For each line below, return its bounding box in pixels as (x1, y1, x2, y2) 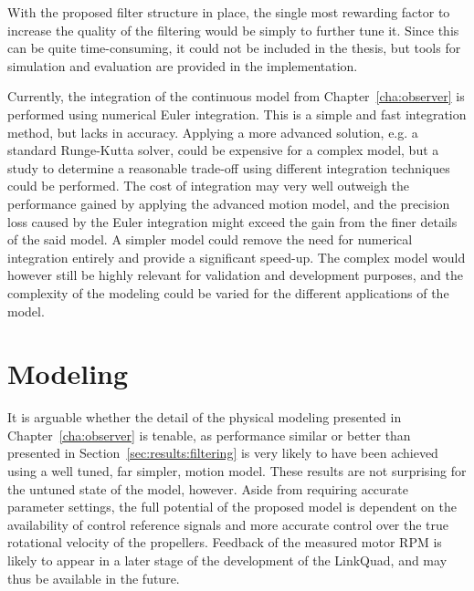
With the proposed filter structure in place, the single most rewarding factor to (7, 3, 450, 21)
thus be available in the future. (7, 568, 180, 587)
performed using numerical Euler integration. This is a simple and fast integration (7, 104, 467, 123)
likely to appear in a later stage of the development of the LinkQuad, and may (7, 550, 448, 569)
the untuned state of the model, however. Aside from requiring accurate (7, 479, 409, 498)
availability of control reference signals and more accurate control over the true (7, 514, 449, 534)
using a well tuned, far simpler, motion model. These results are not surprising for (7, 461, 467, 480)
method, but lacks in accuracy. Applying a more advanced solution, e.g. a (7, 122, 418, 141)
